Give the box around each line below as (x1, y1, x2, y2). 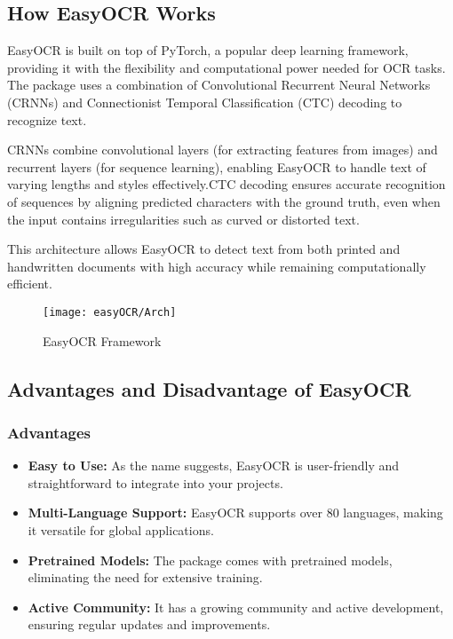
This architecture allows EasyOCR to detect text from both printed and (7, 240, 401, 258)
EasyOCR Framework (43, 331, 162, 350)
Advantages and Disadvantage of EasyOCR (7, 375, 411, 402)
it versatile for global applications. (28, 520, 214, 539)
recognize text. (7, 110, 87, 129)
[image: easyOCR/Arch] (43, 305, 177, 319)
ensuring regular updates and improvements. (28, 615, 271, 634)
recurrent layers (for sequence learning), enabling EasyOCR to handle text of (7, 157, 426, 176)
